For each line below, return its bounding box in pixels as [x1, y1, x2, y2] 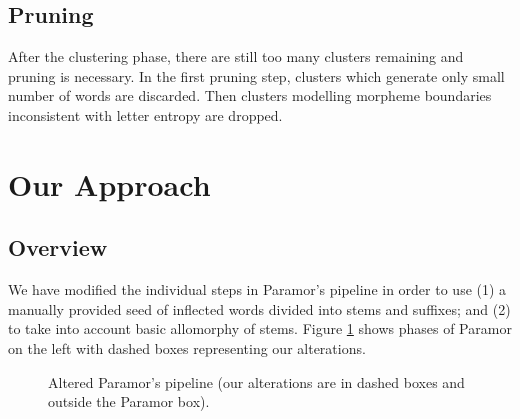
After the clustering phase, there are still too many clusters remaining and [8, 46, 464, 67]
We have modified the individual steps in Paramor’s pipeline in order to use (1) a [8, 279, 507, 300]
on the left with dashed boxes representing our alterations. [8, 337, 366, 358]
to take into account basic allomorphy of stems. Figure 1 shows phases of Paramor [8, 318, 512, 339]
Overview [8, 232, 108, 263]
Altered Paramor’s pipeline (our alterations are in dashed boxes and [48, 371, 465, 392]
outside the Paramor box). [48, 391, 210, 412]
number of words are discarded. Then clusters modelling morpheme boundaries [8, 85, 492, 106]
